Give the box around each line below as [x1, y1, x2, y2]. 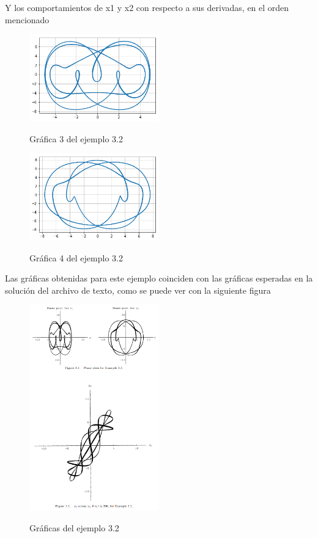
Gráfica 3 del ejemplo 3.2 [29, 132, 123, 145]
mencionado [5, 13, 50, 26]
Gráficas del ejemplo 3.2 [29, 521, 119, 534]
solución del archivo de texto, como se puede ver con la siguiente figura [5, 283, 271, 296]
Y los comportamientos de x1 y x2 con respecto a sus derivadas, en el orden [5, 1, 289, 13]
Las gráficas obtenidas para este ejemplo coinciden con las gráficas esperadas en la [5, 272, 313, 285]
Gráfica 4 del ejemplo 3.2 [29, 251, 123, 264]
